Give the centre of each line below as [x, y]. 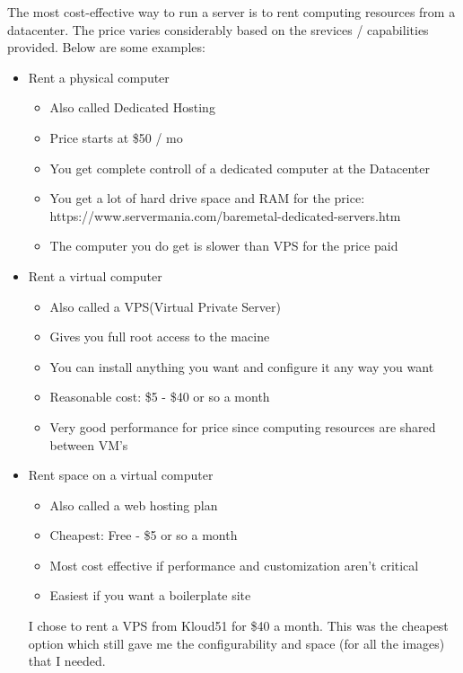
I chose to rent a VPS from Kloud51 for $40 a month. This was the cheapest [238, 626]
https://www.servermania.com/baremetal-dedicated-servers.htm [225, 215]
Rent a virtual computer [95, 275]
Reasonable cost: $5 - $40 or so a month [160, 397]
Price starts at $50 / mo [116, 137]
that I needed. [67, 661]
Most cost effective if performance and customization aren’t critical [234, 565]
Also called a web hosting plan [134, 505]
